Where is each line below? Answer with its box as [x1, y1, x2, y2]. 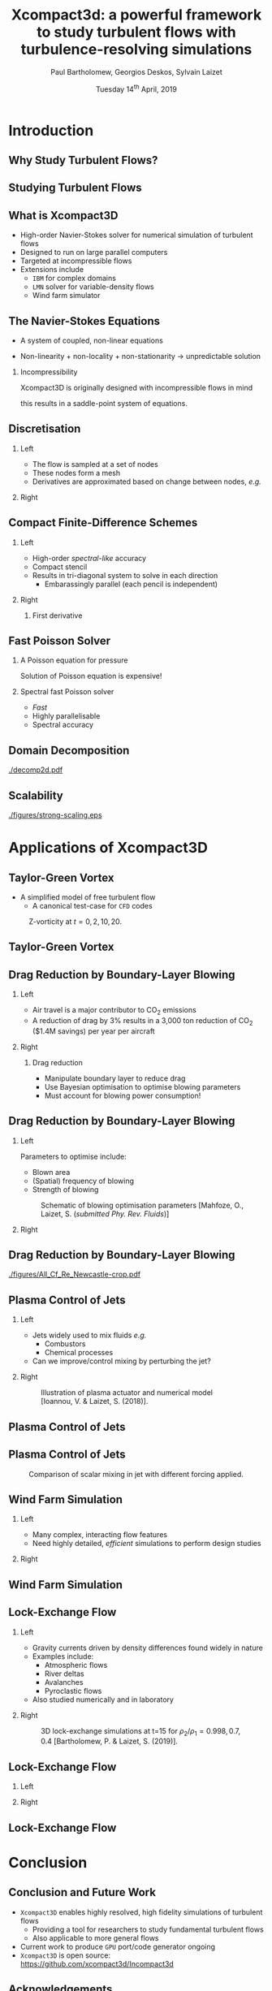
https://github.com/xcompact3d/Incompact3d [19, 1959, 175, 1968]
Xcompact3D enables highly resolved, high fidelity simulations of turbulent [19, 1907, 263, 1917]
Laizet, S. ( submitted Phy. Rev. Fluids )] [40, 1208, 170, 1219]
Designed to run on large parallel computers [19, 248, 168, 257]
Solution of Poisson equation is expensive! [19, 672, 162, 681]
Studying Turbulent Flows [8, 181, 142, 195]
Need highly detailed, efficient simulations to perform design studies [32, 1539, 261, 1548]
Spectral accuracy [32, 720, 94, 730]
